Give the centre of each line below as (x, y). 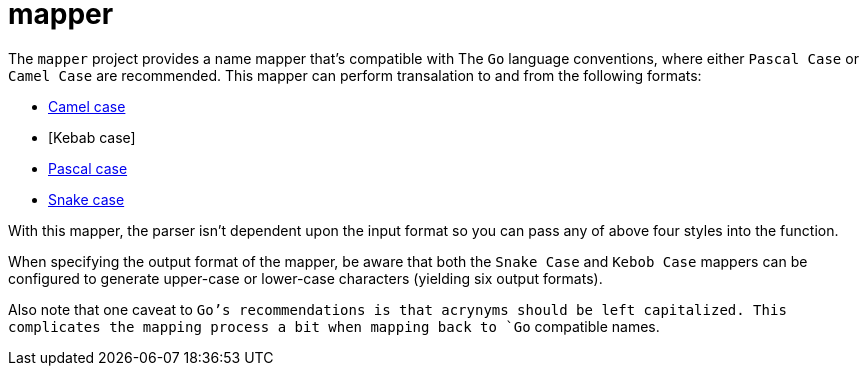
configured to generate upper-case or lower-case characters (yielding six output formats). (305, 278)
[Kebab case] (92, 137)
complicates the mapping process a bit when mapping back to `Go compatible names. (334, 326)
